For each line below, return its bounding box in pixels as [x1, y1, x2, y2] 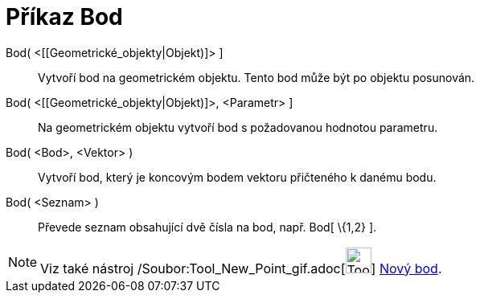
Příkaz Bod [6, 3, 123, 31]
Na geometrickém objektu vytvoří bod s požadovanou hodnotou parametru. [38, 120, 438, 134]
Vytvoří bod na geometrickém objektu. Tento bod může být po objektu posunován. [38, 70, 475, 84]
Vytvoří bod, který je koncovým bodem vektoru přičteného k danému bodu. [38, 170, 437, 184]
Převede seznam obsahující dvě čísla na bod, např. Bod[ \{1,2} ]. [38, 219, 377, 234]
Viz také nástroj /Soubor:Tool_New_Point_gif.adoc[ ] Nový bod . [40, 260, 442, 276]
